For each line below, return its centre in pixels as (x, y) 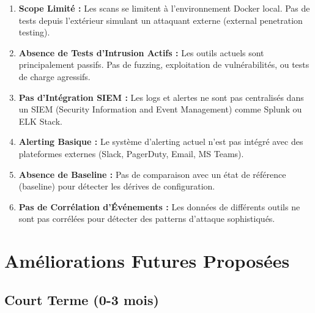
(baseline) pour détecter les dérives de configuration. (117, 186)
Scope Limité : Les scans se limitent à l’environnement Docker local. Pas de (164, 8)
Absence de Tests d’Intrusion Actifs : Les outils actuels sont (141, 52)
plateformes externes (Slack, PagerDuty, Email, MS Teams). (131, 153)
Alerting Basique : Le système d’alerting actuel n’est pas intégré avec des (161, 142)
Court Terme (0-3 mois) (82, 299)
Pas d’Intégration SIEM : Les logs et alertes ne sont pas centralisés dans (161, 97)
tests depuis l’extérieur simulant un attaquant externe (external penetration (161, 20)
